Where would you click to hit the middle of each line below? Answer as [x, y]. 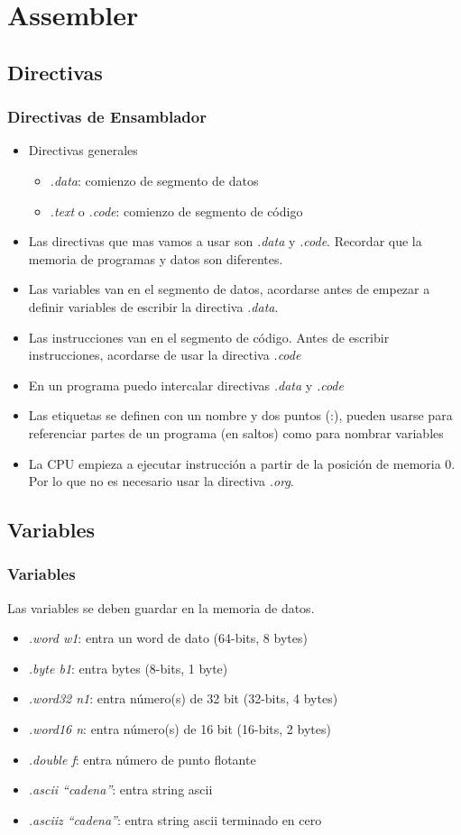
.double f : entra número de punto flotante [142, 759]
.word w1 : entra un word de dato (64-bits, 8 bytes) [168, 638]
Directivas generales [83, 150]
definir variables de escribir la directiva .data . [153, 306]
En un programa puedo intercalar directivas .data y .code [186, 385]
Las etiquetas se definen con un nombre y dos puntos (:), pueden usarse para [240, 415]
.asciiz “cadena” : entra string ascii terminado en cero [175, 819]
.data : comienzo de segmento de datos [154, 180]
